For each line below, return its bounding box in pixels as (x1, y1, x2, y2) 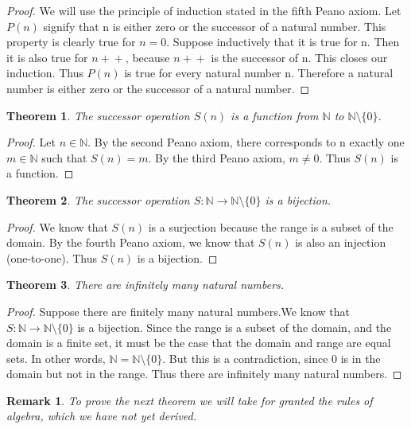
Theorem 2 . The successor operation (6, 191, 190, 208)
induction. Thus (6, 64, 83, 81)
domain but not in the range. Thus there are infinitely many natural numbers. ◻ (6, 365, 402, 382)
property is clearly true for (6, 33, 136, 50)
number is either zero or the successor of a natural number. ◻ (6, 80, 310, 96)
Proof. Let (6, 134, 56, 150)
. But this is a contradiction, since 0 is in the (162, 349, 381, 366)
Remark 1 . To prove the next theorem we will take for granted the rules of (6, 392, 373, 408)
